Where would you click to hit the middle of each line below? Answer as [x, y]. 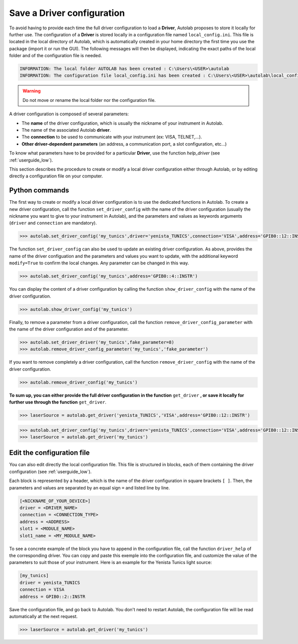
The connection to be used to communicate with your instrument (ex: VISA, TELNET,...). [112, 137]
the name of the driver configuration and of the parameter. [69, 329]
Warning [32, 91]
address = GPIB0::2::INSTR [52, 597]
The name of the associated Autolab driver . [66, 130]
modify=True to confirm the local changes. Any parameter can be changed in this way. [99, 263]
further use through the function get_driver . [58, 402]
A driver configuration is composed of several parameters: [69, 114]
